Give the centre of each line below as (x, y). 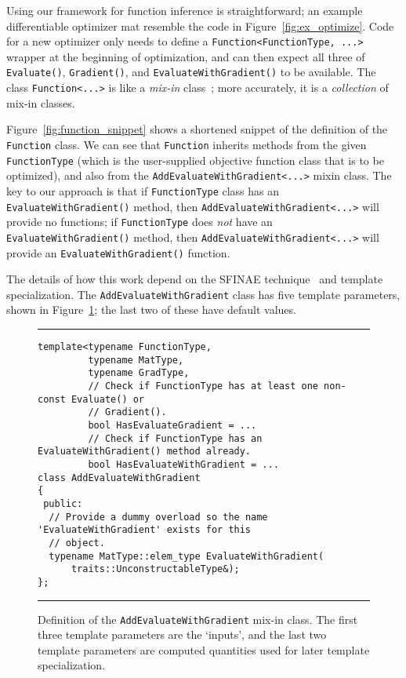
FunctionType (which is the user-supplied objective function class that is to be (195, 160)
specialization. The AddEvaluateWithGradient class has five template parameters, (203, 294)
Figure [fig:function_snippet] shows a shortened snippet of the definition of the (197, 129)
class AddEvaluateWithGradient (119, 478)
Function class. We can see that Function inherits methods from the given (187, 144)
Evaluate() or (108, 399)
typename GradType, (139, 373)
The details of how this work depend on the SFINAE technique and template (195, 279)
